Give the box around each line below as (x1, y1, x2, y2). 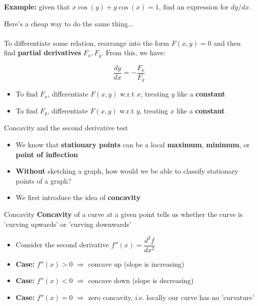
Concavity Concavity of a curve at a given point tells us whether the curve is (4, 208, 243, 219)
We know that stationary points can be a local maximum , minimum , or (15, 139, 250, 149)
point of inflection (15, 149, 78, 159)
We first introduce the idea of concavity (15, 192, 141, 203)
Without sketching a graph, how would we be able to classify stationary (15, 166, 239, 176)
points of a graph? (15, 175, 72, 186)
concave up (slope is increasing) (88, 258, 184, 269)
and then (213, 37, 241, 48)
